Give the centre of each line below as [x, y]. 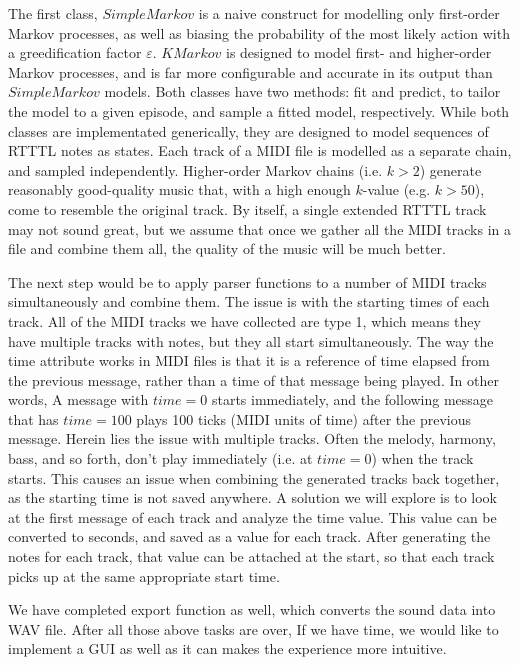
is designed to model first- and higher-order [359, 52]
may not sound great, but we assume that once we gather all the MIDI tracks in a [260, 228]
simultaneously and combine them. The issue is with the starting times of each [249, 301]
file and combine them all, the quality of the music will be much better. [227, 248]
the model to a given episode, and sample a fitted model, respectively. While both [259, 110]
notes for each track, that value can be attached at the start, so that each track [251, 556]
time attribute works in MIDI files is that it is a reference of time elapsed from [249, 360]
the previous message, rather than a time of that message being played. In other [253, 379]
